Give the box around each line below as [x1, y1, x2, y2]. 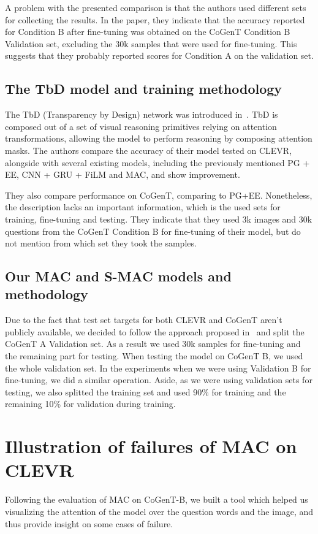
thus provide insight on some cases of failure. [5, 517, 173, 530]
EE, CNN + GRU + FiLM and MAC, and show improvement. [5, 168, 240, 181]
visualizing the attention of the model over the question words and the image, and [5, 505, 314, 517]
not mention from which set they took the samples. [5, 237, 197, 250]
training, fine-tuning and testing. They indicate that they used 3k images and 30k [5, 212, 312, 225]
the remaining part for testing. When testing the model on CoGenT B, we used [5, 349, 303, 362]
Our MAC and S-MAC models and [5, 267, 232, 286]
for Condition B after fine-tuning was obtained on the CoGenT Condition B [5, 25, 290, 38]
